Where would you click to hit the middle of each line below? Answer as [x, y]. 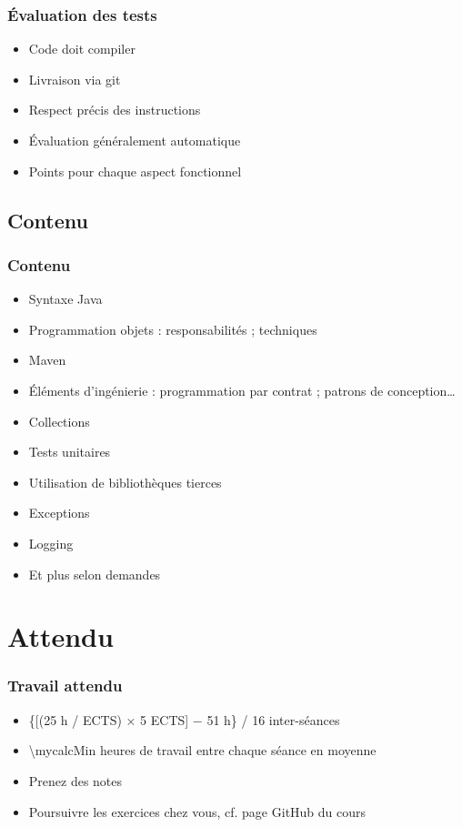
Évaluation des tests [82, 14]
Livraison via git [75, 79]
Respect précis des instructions [115, 110]
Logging [51, 543]
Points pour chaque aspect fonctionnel [135, 171]
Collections [59, 421]
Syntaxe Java [65, 299]
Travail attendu [65, 686]
